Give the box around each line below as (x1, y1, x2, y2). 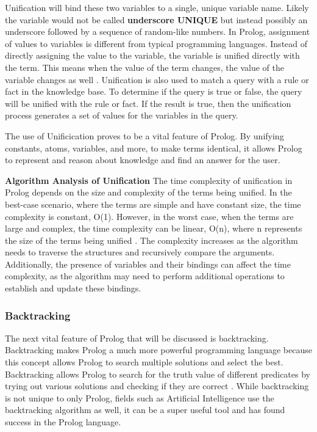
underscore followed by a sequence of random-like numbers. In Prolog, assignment (5, 25, 310, 38)
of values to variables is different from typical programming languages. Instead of (5, 37, 308, 49)
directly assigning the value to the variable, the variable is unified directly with (5, 49, 300, 62)
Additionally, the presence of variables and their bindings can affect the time (5, 257, 291, 270)
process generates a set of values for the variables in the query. (5, 109, 238, 122)
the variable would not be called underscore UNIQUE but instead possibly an (5, 13, 308, 26)
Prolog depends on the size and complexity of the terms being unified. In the (5, 186, 292, 199)
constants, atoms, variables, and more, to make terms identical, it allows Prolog (5, 141, 302, 154)
